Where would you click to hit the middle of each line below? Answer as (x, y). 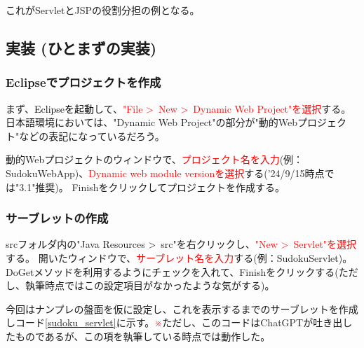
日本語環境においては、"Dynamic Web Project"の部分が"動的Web (152, 122)
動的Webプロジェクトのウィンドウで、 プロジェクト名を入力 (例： (155, 159)
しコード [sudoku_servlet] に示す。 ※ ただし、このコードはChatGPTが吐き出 (174, 322)
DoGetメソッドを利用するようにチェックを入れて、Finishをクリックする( (172, 271)
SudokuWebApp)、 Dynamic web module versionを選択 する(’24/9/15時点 (165, 173)
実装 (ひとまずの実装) (81, 47)
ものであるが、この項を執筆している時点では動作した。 (143, 336)
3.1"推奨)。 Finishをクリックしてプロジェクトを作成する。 (152, 187)
